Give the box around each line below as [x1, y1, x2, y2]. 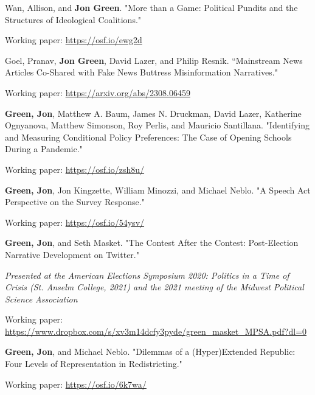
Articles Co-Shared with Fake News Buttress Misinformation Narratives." [5, 66, 278, 79]
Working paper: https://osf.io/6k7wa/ [5, 377, 147, 390]
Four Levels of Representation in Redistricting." [5, 357, 182, 370]
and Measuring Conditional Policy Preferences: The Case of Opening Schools [5, 130, 292, 143]
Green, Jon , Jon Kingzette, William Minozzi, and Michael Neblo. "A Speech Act [5, 183, 311, 196]
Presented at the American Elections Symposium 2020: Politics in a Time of [5, 268, 289, 281]
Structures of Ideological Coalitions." [5, 13, 142, 26]
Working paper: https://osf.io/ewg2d [5, 33, 142, 46]
